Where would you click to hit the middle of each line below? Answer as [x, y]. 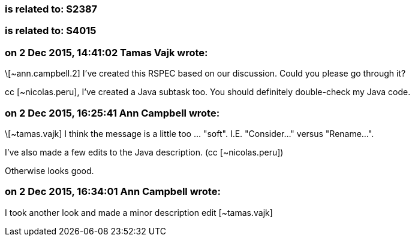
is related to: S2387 [51, 9]
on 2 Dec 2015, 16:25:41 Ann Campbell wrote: [112, 113]
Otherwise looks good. [49, 170]
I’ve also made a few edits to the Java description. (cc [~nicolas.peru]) [144, 152]
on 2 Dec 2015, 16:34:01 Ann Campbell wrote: [113, 192]
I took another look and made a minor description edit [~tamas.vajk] [139, 212]
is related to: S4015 [51, 31]
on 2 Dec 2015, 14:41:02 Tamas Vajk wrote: [106, 52]
